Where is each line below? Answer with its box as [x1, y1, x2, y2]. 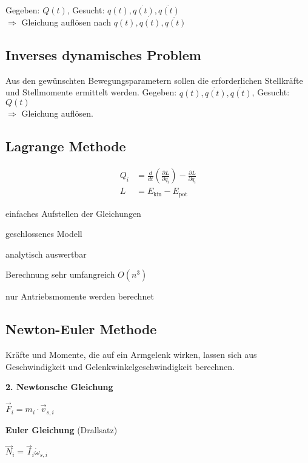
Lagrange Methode [5, 137, 126, 156]
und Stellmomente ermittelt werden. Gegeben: [5, 86, 177, 98]
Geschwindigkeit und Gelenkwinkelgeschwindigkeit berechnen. [5, 360, 235, 372]
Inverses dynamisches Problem [5, 46, 201, 64]
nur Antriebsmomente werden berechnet [5, 290, 154, 303]
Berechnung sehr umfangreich [5, 268, 115, 281]
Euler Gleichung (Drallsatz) [5, 423, 118, 436]
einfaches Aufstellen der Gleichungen [5, 207, 141, 219]
